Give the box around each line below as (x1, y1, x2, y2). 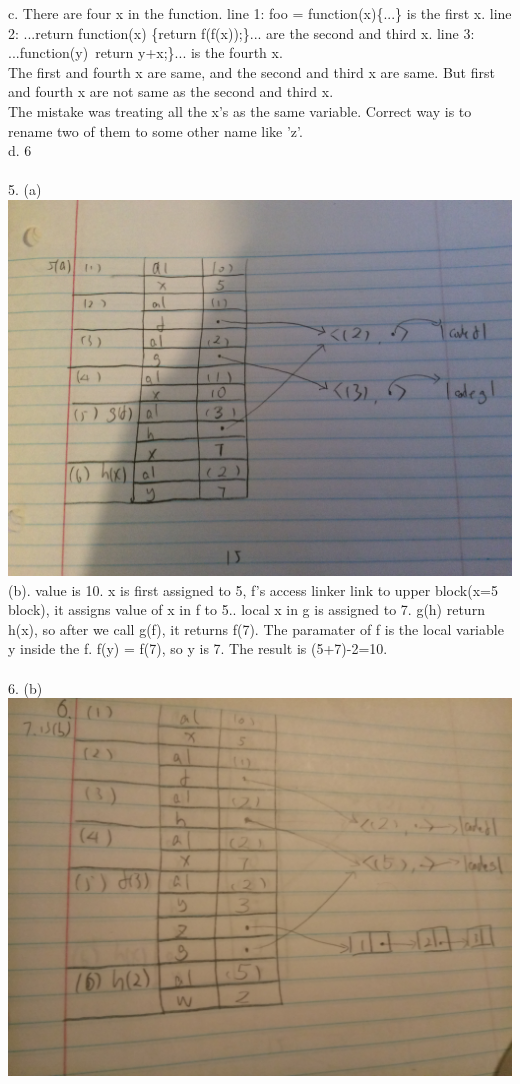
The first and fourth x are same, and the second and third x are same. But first (8, 61, 495, 82)
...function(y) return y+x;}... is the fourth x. (8, 42, 283, 63)
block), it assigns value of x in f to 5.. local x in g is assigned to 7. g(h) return (8, 599, 485, 620)
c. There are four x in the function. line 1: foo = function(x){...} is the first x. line (8, 3, 512, 23)
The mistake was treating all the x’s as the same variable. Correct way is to (8, 100, 472, 121)
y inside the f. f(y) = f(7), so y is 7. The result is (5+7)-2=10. (8, 638, 388, 659)
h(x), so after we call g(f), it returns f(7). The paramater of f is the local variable (8, 618, 504, 639)
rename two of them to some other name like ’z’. (8, 120, 303, 141)
